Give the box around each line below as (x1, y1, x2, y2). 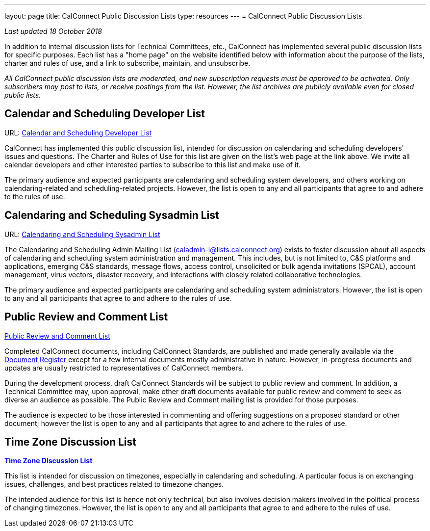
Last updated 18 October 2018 (4, 27, 102, 35)
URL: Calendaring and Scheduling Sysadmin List (4, 230, 160, 239)
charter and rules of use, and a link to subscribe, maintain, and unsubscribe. (4, 59, 251, 67)
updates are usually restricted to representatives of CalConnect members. (4, 363, 244, 372)
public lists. (4, 91, 41, 99)
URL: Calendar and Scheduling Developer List (4, 128, 152, 137)
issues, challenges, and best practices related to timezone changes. (4, 480, 224, 489)
